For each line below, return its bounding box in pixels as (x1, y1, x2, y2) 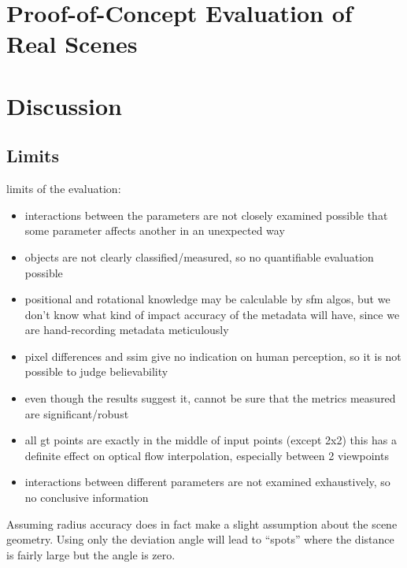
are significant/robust (24, 405, 129, 421)
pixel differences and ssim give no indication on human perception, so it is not (24, 347, 401, 364)
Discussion (6, 89, 122, 121)
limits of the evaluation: (6, 180, 121, 197)
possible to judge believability (24, 363, 168, 380)
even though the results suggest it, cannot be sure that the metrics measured (24, 390, 396, 407)
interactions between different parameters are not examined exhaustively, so (24, 473, 390, 490)
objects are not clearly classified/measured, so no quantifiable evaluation (24, 248, 374, 265)
